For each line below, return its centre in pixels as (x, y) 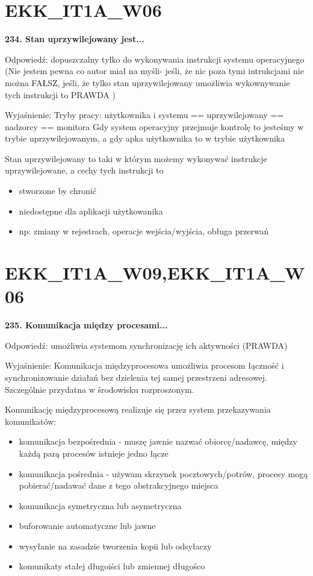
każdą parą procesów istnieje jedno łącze (94, 453)
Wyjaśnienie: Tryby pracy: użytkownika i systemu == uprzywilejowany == (144, 115)
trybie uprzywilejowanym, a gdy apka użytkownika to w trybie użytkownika (145, 138)
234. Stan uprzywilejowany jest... (75, 39)
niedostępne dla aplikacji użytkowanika (91, 211)
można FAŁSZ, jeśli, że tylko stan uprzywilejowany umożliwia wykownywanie (147, 82)
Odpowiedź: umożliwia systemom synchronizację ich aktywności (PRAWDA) (146, 345)
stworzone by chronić (57, 191)
